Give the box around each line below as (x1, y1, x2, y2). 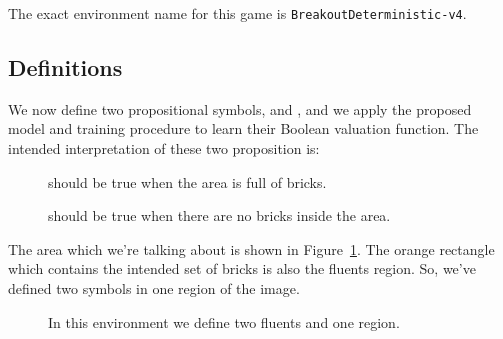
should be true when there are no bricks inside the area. (48, 205, 391, 226)
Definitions (8, 52, 123, 83)
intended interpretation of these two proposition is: (8, 138, 320, 159)
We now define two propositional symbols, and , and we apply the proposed (8, 98, 472, 119)
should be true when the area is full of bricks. (48, 171, 327, 192)
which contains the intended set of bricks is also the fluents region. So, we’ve (8, 258, 476, 279)
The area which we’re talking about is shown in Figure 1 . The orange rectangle (8, 238, 495, 259)
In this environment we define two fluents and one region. (48, 311, 400, 332)
